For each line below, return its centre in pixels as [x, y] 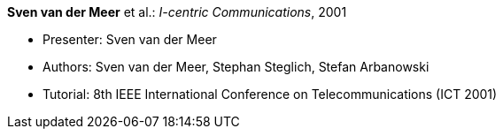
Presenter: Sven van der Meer [130, 39]
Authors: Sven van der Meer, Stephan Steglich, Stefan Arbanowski [236, 67]
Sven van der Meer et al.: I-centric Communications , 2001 [177, 12]
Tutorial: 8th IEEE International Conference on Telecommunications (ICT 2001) [270, 94]
